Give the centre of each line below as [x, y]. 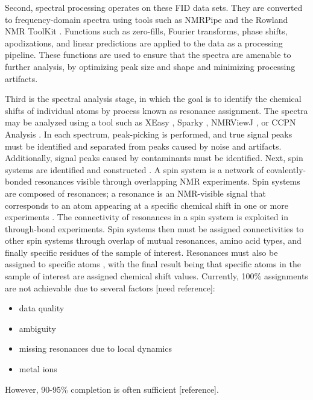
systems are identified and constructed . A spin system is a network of [134, 169]
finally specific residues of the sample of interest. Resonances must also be [141, 252]
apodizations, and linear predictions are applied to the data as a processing [144, 43]
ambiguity [37, 328]
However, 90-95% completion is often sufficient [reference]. [112, 389]
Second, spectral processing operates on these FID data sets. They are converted [154, 7]
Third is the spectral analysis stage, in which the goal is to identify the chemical [153, 99]
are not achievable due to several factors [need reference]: [110, 287]
